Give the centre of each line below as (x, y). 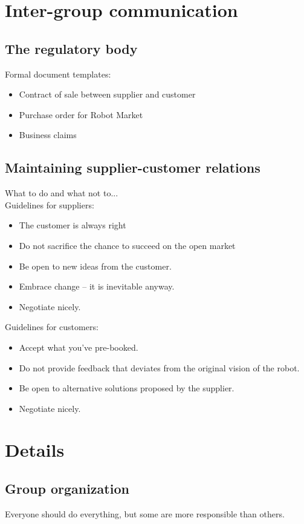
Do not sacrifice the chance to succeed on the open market (127, 245)
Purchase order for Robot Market (81, 114)
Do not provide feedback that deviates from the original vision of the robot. (159, 367)
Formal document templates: (58, 74)
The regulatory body (71, 48)
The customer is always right (73, 225)
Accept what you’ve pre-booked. (79, 347)
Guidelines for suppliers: (50, 204)
